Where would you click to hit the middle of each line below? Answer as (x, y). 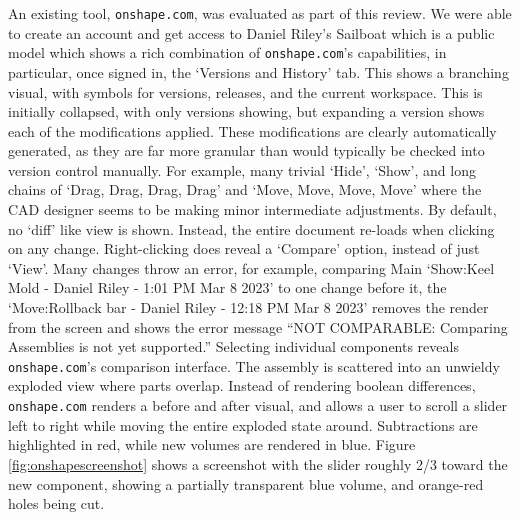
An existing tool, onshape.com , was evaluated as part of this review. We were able (260, 13)
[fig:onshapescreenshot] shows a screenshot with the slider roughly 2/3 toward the (258, 463)
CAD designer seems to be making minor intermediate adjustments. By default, (252, 209)
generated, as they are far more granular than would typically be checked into (246, 150)
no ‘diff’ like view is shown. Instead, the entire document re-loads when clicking (251, 228)
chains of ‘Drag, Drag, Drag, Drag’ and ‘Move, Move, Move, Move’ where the (245, 189)
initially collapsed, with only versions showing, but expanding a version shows (246, 111)
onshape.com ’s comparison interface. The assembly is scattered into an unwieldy (254, 365)
